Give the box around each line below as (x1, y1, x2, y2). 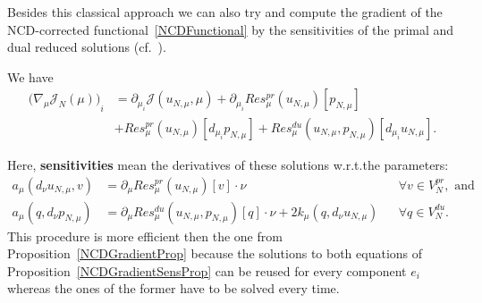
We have (7, 67, 54, 86)
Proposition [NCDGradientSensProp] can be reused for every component (7, 261, 407, 280)
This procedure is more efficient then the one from (7, 226, 283, 245)
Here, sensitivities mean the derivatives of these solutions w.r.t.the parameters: (7, 156, 449, 174)
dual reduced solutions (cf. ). (7, 38, 166, 56)
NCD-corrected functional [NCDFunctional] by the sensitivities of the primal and (7, 20, 454, 38)
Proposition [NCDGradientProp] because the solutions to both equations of (7, 244, 423, 263)
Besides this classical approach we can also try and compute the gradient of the (7, 3, 443, 21)
